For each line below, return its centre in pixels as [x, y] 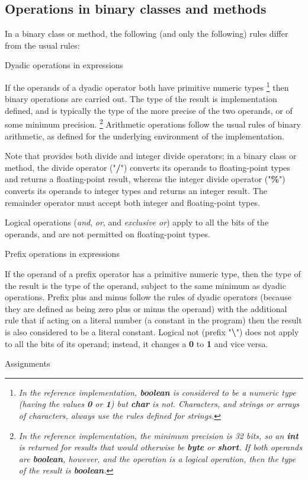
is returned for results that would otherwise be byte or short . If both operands [161, 447]
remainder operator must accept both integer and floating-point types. [132, 202]
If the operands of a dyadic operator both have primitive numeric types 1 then [147, 86]
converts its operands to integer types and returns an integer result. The [136, 191]
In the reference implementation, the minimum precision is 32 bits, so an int [158, 435]
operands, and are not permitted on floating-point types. [108, 233]
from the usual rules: [42, 45]
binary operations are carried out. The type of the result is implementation [141, 99]
